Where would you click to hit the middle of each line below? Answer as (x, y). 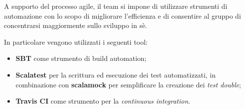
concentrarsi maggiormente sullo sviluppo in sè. (76, 25)
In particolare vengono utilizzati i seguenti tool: (76, 41)
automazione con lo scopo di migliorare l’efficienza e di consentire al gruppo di (122, 15)
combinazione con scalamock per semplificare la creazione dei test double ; (128, 84)
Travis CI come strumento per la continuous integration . (103, 101)
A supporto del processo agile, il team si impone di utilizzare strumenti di (116, 6)
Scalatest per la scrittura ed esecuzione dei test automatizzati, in (116, 74)
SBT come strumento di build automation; (81, 58)
